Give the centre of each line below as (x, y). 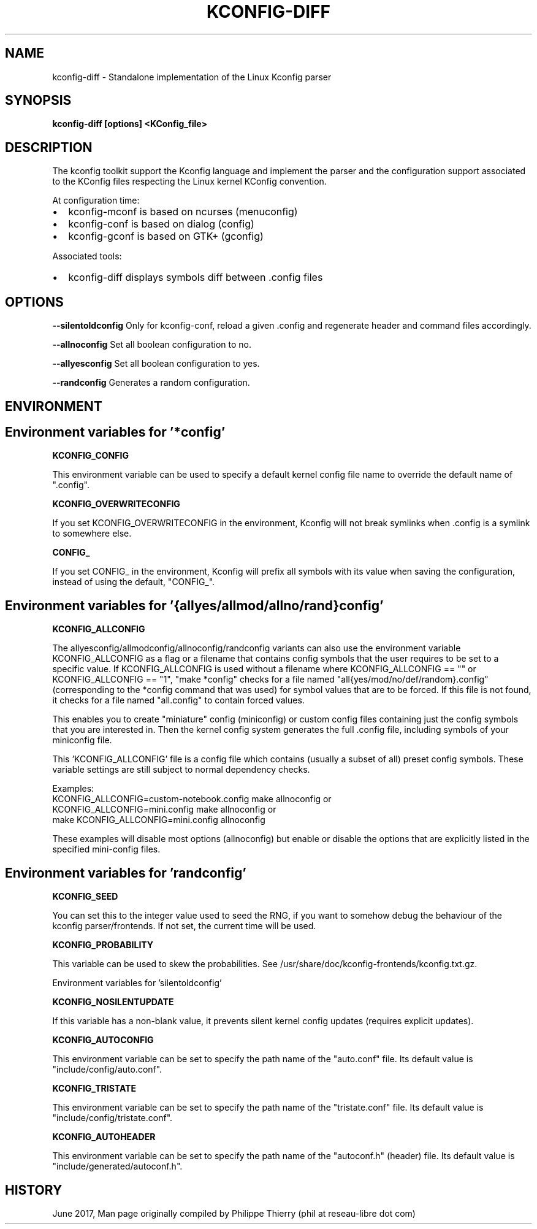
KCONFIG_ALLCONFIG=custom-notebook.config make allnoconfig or (192, 799)
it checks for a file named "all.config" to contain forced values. (178, 700)
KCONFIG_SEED (85, 897)
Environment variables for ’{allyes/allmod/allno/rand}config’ (194, 605)
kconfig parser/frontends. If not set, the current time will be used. (184, 926)
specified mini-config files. (106, 849)
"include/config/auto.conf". (107, 1070)
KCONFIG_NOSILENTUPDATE (113, 1002)
